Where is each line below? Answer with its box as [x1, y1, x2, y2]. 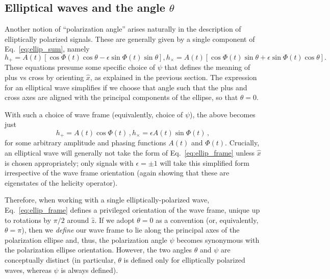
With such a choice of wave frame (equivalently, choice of [5, 109, 183, 119]
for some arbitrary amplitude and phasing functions [5, 137, 166, 148]
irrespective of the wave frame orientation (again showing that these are [5, 167, 230, 178]
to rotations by [5, 214, 52, 225]
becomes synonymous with [176, 234, 260, 245]
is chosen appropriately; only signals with [5, 157, 134, 168]
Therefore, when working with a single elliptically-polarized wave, [5, 194, 210, 205]
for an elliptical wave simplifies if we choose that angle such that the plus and [5, 82, 247, 92]
